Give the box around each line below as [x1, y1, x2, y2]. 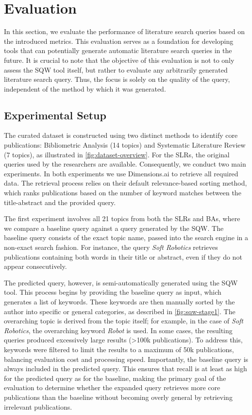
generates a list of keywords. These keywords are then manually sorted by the [4, 296, 235, 306]
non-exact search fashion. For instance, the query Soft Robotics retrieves [4, 242, 218, 252]
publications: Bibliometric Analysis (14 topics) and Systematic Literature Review [4, 140, 246, 150]
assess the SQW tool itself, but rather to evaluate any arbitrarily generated [4, 64, 228, 75]
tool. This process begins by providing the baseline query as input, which [4, 287, 221, 297]
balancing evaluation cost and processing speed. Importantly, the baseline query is [4, 354, 249, 364]
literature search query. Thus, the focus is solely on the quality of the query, [4, 74, 230, 84]
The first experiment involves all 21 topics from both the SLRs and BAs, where [4, 213, 240, 224]
